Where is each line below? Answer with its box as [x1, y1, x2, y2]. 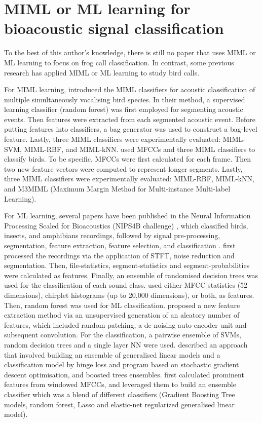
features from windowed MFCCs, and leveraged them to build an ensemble [4, 379, 236, 390]
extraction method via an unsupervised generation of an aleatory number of [4, 310, 240, 320]
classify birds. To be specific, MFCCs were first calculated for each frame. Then [4, 153, 251, 164]
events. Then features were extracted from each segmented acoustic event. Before [4, 113, 256, 124]
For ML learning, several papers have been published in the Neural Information [4, 210, 251, 221]
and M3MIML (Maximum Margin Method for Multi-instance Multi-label [4, 183, 231, 194]
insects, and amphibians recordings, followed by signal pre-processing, [4, 230, 220, 241]
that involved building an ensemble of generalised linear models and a [4, 349, 220, 360]
